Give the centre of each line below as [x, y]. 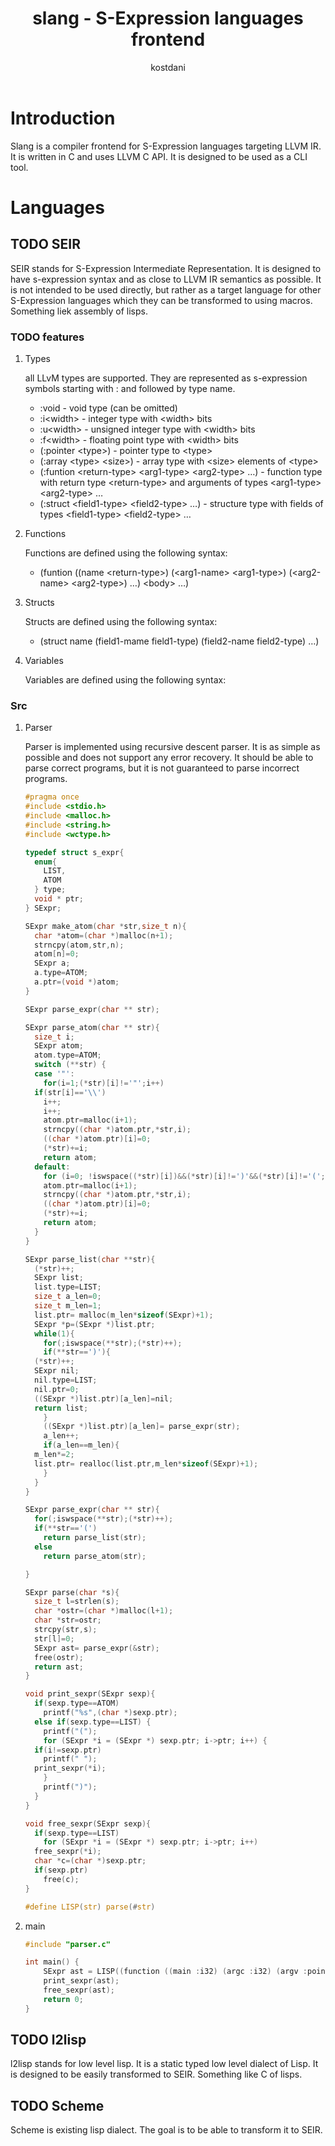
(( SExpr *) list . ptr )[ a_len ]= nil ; [104, 1398]
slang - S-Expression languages [168, 18]
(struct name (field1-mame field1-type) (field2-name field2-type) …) [179, 641]
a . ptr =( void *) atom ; [77, 982]
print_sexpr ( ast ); [81, 1981]
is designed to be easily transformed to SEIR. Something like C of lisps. [156, 2074]
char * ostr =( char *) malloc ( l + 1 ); [104, 1611]
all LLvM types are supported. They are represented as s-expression [166, 378]
